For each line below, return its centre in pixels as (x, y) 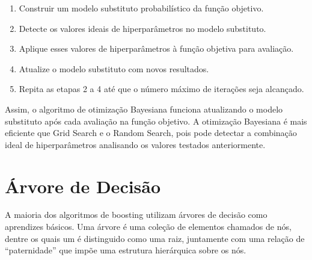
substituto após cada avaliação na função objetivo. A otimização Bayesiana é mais (156, 121)
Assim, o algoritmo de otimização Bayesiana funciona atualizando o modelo (144, 109)
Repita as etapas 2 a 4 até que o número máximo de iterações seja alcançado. (161, 89)
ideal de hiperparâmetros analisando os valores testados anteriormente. (135, 144)
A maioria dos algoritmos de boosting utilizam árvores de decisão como (136, 215)
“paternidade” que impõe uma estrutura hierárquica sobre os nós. (126, 250)
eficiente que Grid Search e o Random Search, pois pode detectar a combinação (151, 133)
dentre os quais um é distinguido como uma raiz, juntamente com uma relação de (155, 238)
